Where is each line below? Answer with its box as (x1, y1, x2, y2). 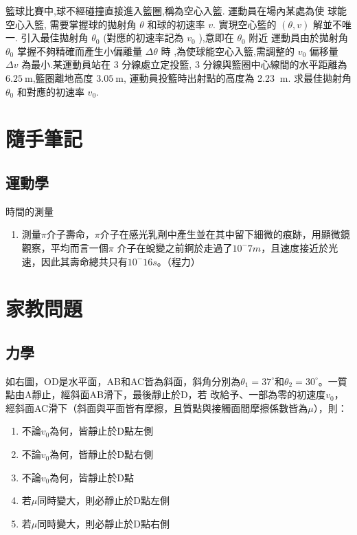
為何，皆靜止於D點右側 (49, 447, 153, 461)
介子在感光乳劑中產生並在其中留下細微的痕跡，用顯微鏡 (100, 227, 350, 241)
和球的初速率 (147, 17, 205, 31)
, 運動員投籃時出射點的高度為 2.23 (123, 70, 275, 85)
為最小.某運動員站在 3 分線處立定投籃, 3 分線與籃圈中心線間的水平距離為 (21, 57, 347, 72)
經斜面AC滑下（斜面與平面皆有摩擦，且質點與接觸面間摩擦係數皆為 (5, 400, 308, 415)
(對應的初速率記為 (103, 30, 184, 45)
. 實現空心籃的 (212, 17, 277, 31)
